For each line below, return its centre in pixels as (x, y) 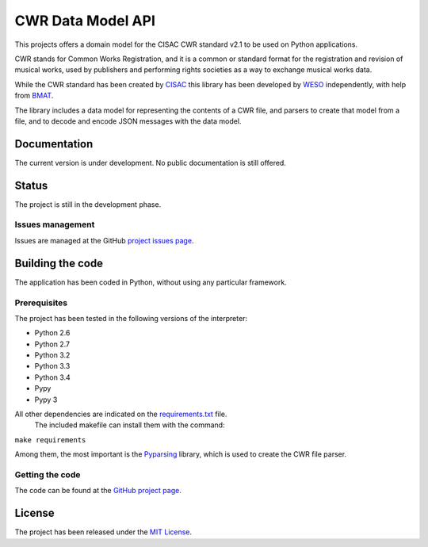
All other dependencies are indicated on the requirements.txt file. (121, 414)
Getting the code (48, 474)
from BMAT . (34, 96)
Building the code (59, 263)
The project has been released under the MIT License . (103, 532)
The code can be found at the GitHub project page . (98, 491)
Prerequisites (41, 303)
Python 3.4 (52, 377)
